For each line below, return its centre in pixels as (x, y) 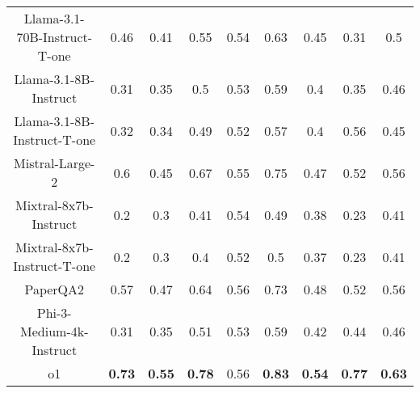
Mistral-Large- (55, 163)
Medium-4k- (55, 331)
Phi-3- (54, 313)
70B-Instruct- (55, 37)
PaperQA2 (55, 289)
